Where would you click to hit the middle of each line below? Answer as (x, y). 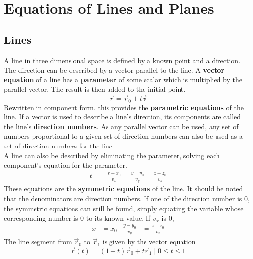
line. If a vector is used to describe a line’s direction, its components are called (123, 117)
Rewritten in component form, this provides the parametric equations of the (124, 107)
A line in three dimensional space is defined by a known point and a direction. (122, 60)
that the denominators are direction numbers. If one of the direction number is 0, (127, 198)
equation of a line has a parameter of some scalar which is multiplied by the (123, 79)
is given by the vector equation (149, 241)
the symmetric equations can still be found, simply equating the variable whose (124, 208)
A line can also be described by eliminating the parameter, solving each (112, 155)
